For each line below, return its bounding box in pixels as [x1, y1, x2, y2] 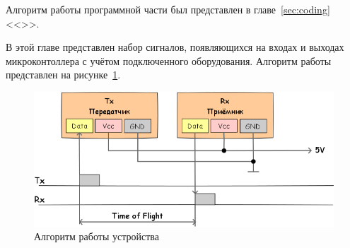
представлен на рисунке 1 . [6, 67, 121, 82]
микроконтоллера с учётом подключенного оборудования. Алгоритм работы [6, 53, 332, 68]
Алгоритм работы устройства [34, 229, 159, 244]
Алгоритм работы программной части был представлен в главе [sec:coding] [6, 2, 330, 16]
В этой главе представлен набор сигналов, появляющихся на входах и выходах [6, 40, 344, 54]
